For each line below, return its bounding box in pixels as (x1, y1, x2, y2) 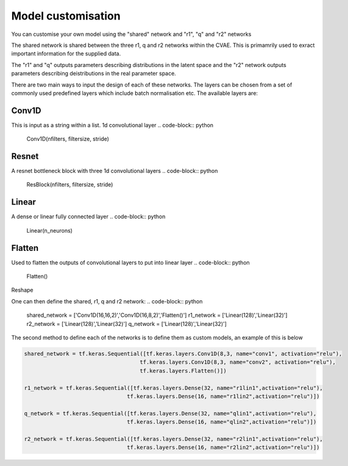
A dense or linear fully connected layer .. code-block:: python (11, 213, 166, 221)
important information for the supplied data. (11, 50, 121, 57)
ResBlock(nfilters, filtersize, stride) (26, 181, 113, 188)
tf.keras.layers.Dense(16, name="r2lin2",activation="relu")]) (127, 444, 320, 451)
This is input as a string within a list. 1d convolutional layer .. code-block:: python (11, 121, 213, 129)
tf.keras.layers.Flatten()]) (140, 367, 227, 374)
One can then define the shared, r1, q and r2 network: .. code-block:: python (11, 297, 203, 305)
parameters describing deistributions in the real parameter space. (11, 70, 176, 77)
